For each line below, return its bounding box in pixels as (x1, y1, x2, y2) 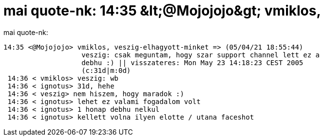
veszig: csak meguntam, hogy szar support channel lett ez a (81, 51, 320, 59)
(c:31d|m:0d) (81, 66, 131, 74)
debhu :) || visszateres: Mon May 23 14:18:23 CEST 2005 (81, 58, 304, 67)
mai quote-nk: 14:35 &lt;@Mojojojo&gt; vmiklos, (3, 2, 321, 19)
